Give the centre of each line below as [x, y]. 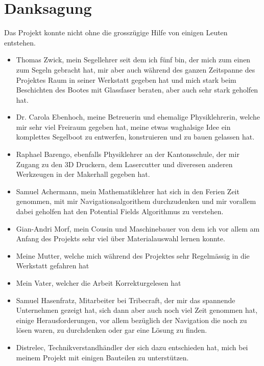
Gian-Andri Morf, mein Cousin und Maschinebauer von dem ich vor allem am [138, 228]
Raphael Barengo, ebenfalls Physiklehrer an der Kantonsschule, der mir [128, 154]
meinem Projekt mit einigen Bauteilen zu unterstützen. [102, 357]
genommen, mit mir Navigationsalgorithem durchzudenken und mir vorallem [136, 201]
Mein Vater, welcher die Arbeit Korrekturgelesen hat [99, 283]
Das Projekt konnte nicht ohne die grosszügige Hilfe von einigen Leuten [116, 32]
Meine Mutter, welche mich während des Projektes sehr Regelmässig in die [133, 255]
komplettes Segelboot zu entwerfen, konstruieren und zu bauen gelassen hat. [135, 137]
